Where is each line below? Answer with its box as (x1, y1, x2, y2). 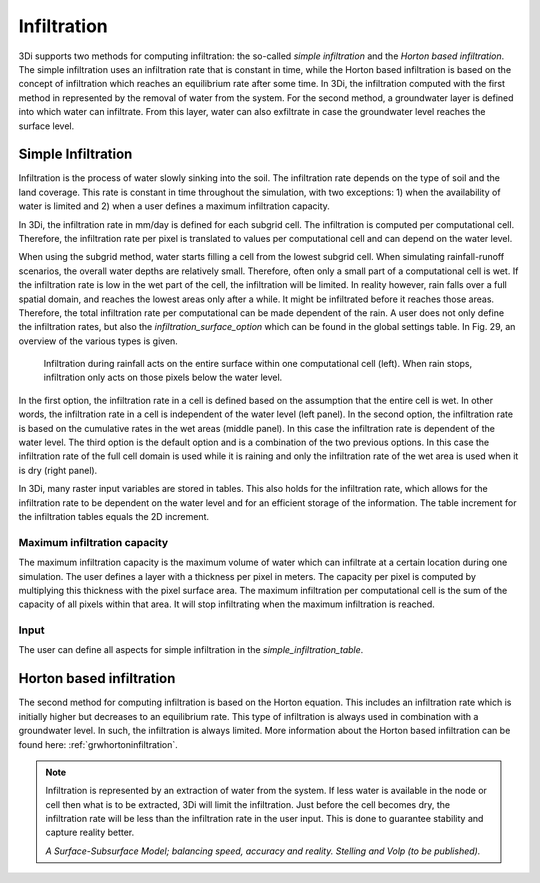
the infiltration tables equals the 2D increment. (18, 511, 210, 522)
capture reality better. (45, 826, 135, 839)
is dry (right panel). (18, 464, 98, 476)
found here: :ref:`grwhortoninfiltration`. (18, 738, 179, 750)
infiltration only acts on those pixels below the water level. (43, 371, 283, 384)
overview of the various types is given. (18, 335, 179, 347)
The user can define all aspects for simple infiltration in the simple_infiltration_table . (18, 644, 364, 656)
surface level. (18, 120, 75, 132)
